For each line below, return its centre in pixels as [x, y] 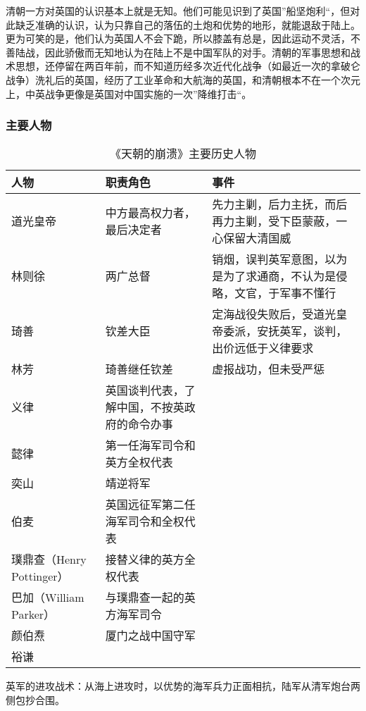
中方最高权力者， [150, 213]
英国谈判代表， [145, 390]
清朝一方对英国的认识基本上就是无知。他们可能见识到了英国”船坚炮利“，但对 [183, 11]
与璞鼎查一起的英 [150, 598]
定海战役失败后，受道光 [274, 314]
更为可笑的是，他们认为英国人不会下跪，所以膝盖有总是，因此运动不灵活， [178, 38]
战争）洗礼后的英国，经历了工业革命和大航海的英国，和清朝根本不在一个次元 [183, 79]
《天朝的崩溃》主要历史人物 [183, 154]
